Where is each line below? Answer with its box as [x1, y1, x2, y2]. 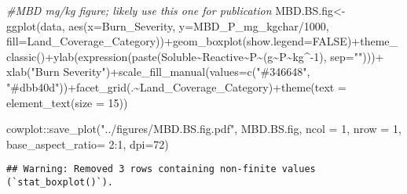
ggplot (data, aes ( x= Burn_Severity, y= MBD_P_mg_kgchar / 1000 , [6, 17, 329, 34]
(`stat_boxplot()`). [6, 177, 114, 188]
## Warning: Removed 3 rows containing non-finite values [6, 163, 316, 175]
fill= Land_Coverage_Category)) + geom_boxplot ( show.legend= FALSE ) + [6, 33, 361, 49]
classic [6, 48, 37, 64]
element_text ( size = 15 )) [6, 94, 128, 110]
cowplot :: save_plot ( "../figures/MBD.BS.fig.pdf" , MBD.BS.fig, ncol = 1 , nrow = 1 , [6, 120, 401, 137]
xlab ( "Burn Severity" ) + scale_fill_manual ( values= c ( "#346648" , [6, 63, 310, 80]
